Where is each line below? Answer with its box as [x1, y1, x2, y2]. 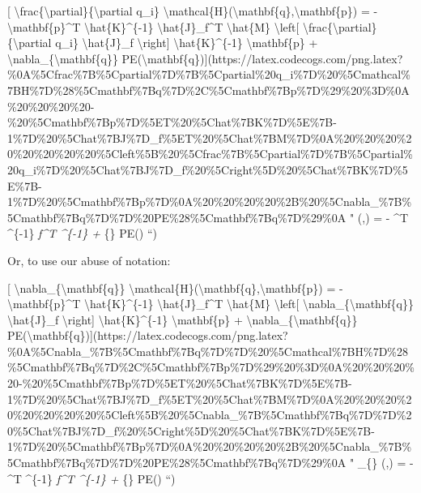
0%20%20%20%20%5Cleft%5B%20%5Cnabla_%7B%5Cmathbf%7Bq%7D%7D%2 [7, 406, 412, 423]
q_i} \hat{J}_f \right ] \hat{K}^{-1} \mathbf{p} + [55, 34, 318, 51]
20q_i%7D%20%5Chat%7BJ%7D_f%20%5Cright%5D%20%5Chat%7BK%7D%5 [7, 161, 408, 178]
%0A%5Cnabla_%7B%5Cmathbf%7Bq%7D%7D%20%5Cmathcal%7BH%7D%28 [7, 342, 409, 359]
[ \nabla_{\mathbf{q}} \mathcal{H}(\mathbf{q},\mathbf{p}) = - [7, 279, 343, 296]
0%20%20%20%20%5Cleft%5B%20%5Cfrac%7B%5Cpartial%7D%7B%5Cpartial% [7, 145, 413, 162]
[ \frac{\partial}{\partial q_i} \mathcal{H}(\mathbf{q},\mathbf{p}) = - [7, 2, 378, 19]
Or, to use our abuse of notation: [7, 251, 171, 268]
